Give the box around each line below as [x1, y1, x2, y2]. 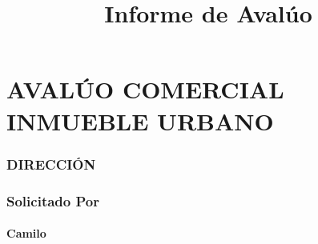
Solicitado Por [6, 190, 99, 210]
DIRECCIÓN [6, 154, 96, 174]
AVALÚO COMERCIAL [6, 73, 284, 106]
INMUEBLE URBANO [6, 104, 274, 137]
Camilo [6, 225, 46, 242]
